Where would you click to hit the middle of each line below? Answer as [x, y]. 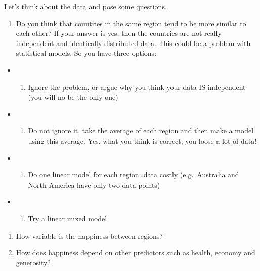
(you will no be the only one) [73, 97]
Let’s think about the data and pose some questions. [85, 6]
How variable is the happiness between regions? [89, 235]
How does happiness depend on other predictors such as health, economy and [136, 253]
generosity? [33, 262]
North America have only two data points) [94, 184]
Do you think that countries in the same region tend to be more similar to [131, 23]
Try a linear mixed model [68, 218]
